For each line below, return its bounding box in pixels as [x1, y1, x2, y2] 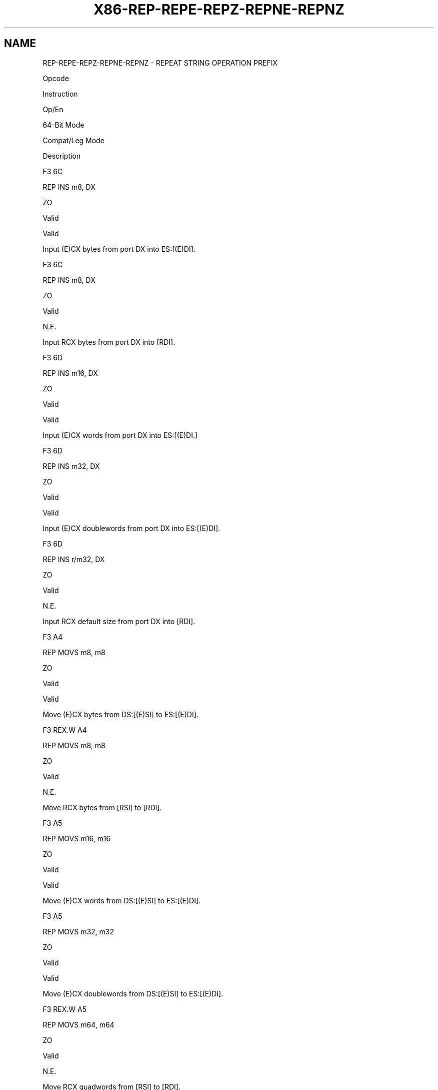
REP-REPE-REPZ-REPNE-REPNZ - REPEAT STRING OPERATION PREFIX [42, 58, 277, 67]
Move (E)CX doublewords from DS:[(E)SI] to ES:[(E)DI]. [42, 989, 223, 998]
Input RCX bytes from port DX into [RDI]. [42, 337, 175, 346]
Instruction [42, 89, 78, 98]
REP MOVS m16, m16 [42, 834, 110, 843]
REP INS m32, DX [42, 461, 100, 470]
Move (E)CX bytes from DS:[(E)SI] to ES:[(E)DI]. [42, 710, 198, 719]
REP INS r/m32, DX [42, 555, 105, 564]
